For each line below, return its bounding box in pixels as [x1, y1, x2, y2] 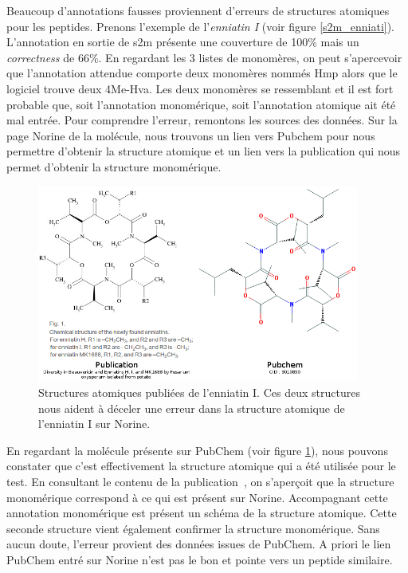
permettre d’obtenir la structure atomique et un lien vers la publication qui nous [6, 143, 401, 159]
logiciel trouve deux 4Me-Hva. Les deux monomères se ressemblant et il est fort [6, 80, 394, 96]
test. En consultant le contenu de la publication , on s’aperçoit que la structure [6, 473, 394, 489]
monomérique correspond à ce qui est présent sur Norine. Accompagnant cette [6, 489, 388, 505]
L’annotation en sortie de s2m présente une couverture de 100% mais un [6, 33, 359, 50]
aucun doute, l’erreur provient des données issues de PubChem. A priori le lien [6, 536, 391, 552]
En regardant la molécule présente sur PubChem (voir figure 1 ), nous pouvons [6, 442, 388, 458]
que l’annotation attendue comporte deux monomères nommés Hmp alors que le [6, 65, 398, 81]
